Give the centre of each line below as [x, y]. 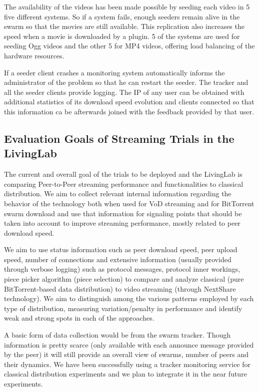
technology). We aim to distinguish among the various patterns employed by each [129, 298]
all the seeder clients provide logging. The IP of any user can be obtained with [124, 92]
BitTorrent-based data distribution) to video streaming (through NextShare [120, 288]
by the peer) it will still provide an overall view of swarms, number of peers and [126, 354]
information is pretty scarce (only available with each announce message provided [129, 344]
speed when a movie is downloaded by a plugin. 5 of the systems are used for [122, 36]
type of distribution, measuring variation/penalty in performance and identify [123, 308]
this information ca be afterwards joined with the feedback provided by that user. [129, 111]
